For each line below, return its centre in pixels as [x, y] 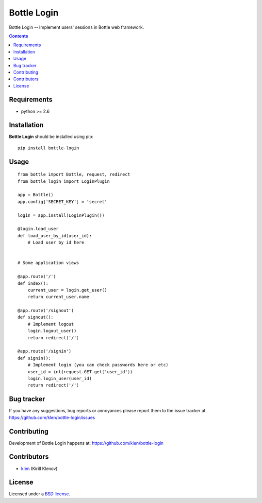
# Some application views [49, 263]
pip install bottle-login [49, 148]
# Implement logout [51, 324]
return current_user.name [58, 297]
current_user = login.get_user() [67, 290]
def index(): [33, 283]
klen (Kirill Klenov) [39, 468]
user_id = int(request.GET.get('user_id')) [80, 372]
